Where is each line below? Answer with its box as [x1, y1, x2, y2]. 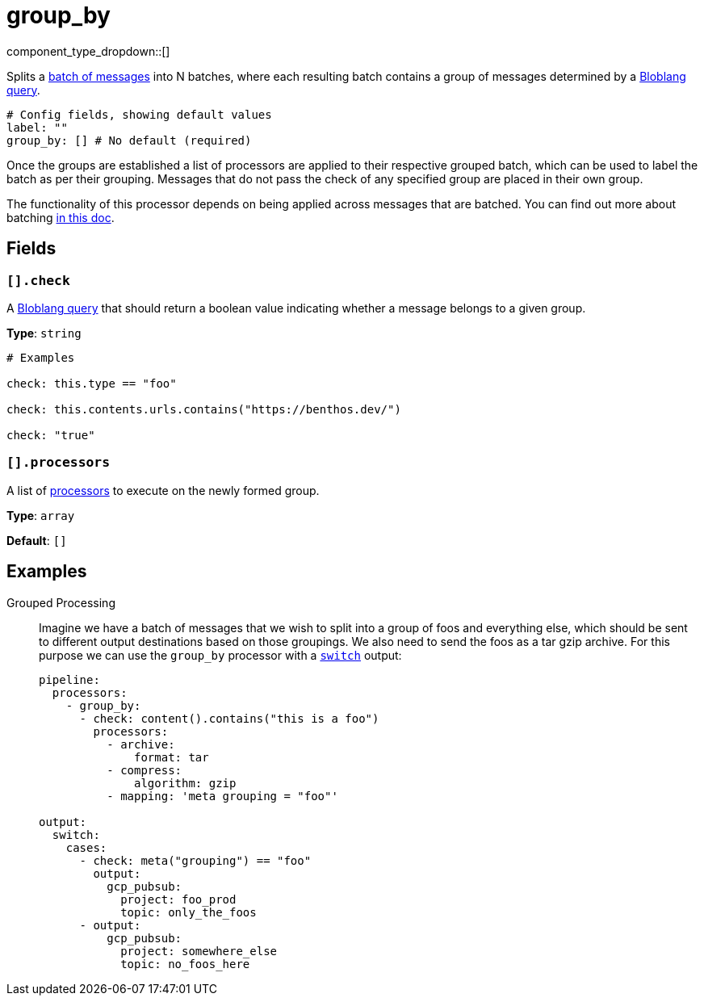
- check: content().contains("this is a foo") [79, 711, 379, 725]
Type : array [6, 508, 75, 522]
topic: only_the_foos [120, 905, 257, 919]
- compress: [107, 763, 182, 777]
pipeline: [39, 673, 100, 686]
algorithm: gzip [134, 776, 237, 790]
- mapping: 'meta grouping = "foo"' [107, 789, 338, 803]
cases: [65, 841, 107, 854]
